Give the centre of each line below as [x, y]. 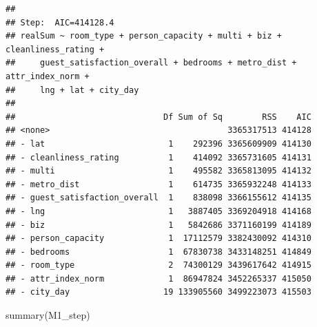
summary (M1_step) [48, 315]
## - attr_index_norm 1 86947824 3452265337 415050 [158, 278]
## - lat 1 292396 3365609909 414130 [158, 144]
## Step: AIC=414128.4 [60, 22]
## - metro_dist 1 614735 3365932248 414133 [158, 184]
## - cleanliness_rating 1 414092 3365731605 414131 [158, 157]
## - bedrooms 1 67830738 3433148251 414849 [158, 252]
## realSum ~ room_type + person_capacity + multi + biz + [144, 36]
